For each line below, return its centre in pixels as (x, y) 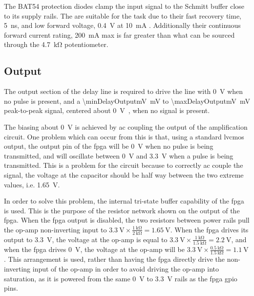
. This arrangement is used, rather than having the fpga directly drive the (115, 259)
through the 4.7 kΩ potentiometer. (56, 44)
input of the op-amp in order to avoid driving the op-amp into (126, 268)
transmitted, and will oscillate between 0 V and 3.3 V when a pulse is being (119, 155)
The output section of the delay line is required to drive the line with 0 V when (124, 91)
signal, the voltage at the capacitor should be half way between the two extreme (124, 174)
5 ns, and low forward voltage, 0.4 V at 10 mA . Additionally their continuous (122, 25)
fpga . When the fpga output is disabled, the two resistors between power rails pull (127, 220)
